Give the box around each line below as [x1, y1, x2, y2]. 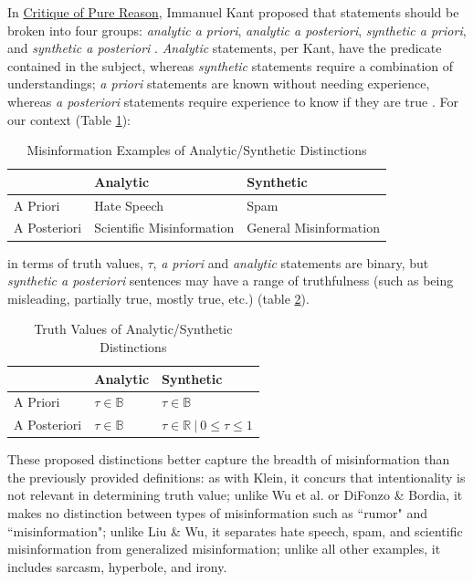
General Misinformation [247, 218, 380, 237]
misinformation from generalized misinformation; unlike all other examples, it [7, 539, 441, 558]
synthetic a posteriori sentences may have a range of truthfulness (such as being [7, 271, 454, 290]
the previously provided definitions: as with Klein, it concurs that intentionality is [7, 467, 466, 486]
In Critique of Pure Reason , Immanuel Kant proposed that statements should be [7, 3, 459, 21]
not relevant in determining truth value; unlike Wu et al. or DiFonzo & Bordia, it [7, 485, 463, 504]
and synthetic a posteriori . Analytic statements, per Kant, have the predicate [7, 38, 442, 57]
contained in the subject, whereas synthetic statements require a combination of [7, 56, 454, 75]
